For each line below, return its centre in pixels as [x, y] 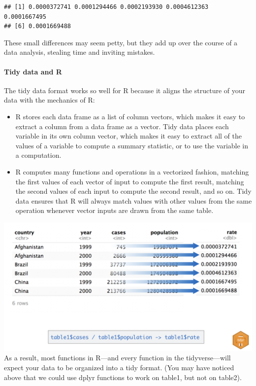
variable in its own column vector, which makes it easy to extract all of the [128, 136]
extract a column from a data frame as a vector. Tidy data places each [122, 126]
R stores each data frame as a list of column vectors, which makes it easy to [130, 116]
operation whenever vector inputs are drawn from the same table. [114, 210]
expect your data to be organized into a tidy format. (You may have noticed [119, 367]
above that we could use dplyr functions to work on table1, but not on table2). [123, 377]
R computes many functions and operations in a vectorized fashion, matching [132, 171]
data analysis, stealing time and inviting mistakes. [80, 52]
